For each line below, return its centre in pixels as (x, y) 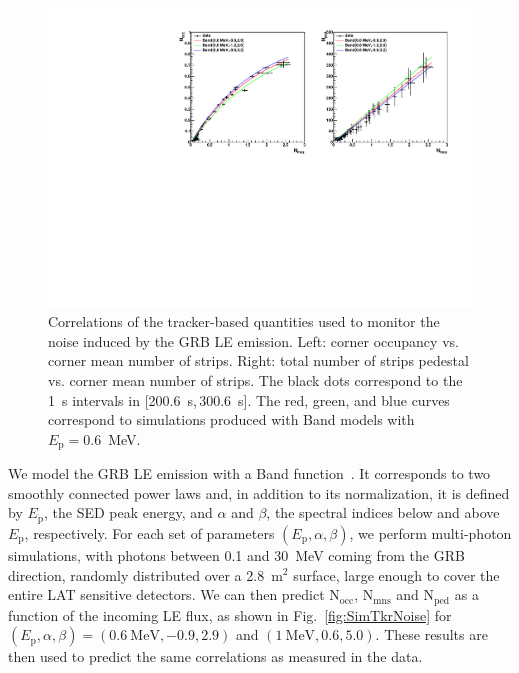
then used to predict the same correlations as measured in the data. (215, 656)
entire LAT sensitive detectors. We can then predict (166, 594)
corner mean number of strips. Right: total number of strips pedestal (258, 360)
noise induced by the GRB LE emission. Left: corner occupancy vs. (253, 340)
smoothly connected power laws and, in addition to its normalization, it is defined (259, 492)
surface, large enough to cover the (396, 574)
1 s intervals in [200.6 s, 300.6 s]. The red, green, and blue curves (249, 399)
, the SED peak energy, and (128, 512)
